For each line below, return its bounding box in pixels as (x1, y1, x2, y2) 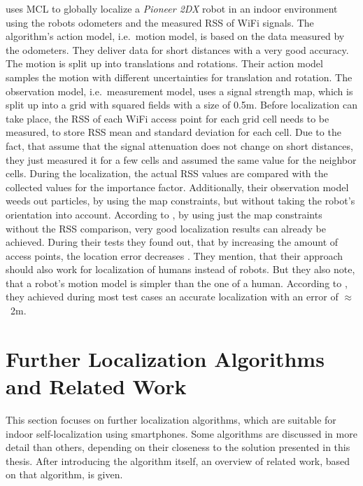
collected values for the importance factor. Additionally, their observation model (6, 179, 349, 194)
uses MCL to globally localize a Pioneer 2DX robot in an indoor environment (6, 1, 338, 15)
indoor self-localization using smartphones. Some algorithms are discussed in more (6, 426, 357, 440)
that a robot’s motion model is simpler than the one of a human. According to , (6, 275, 348, 290)
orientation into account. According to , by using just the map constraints (6, 207, 322, 221)
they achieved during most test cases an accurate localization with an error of (6, 289, 339, 304)
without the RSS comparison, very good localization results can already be (6, 221, 326, 235)
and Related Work (6, 372, 187, 401)
